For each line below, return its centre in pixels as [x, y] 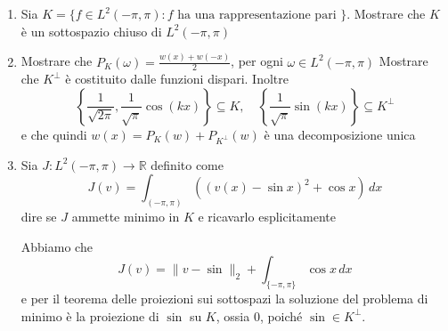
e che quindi [54, 134]
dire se [39, 217]
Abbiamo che [57, 246]
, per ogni [257, 61]
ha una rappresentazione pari [257, 15]
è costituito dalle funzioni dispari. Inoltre [177, 79]
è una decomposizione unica [340, 134]
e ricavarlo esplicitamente [267, 217]
